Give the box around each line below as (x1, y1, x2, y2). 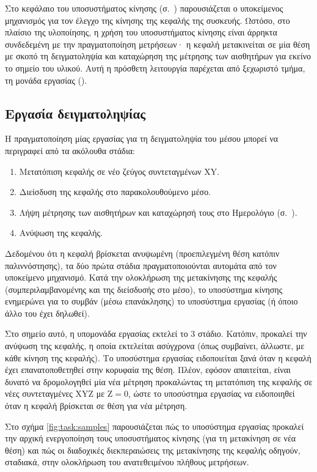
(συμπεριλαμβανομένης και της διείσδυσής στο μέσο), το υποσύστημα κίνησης (5, 282, 283, 295)
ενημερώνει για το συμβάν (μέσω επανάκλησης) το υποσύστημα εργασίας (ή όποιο (5, 295, 298, 308)
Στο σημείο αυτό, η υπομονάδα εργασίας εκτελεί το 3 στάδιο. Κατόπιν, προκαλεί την (5, 327, 307, 340)
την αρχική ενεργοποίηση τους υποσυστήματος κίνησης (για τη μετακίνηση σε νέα (5, 432, 296, 444)
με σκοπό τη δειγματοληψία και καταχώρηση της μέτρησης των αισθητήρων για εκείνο (5, 50, 312, 62)
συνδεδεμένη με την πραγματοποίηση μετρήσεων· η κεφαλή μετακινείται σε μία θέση (5, 37, 310, 50)
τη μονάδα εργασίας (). (5, 73, 87, 86)
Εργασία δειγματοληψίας (5, 103, 146, 122)
